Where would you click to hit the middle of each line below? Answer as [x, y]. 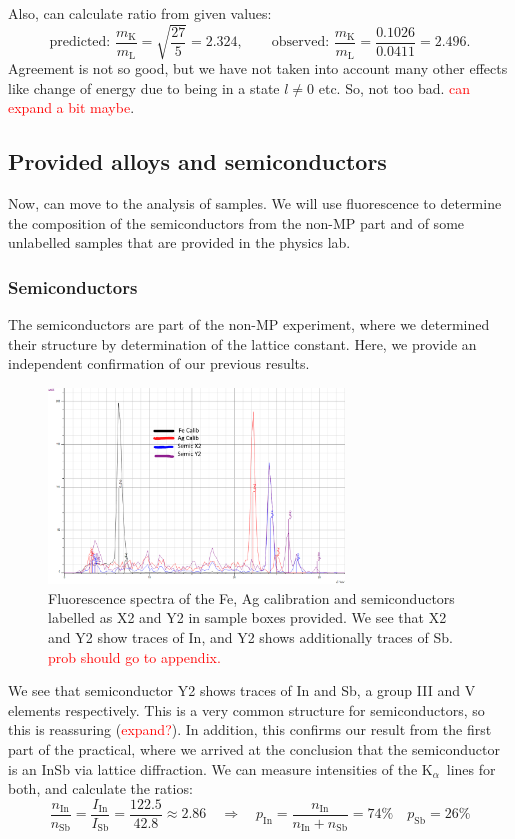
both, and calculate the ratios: [100, 788]
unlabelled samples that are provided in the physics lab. [179, 242]
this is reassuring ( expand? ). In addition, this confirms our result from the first [250, 729]
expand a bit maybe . [71, 107]
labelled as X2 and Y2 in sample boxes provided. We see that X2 [247, 617]
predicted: [80, 42]
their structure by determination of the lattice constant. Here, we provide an [242, 343]
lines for [471, 768]
